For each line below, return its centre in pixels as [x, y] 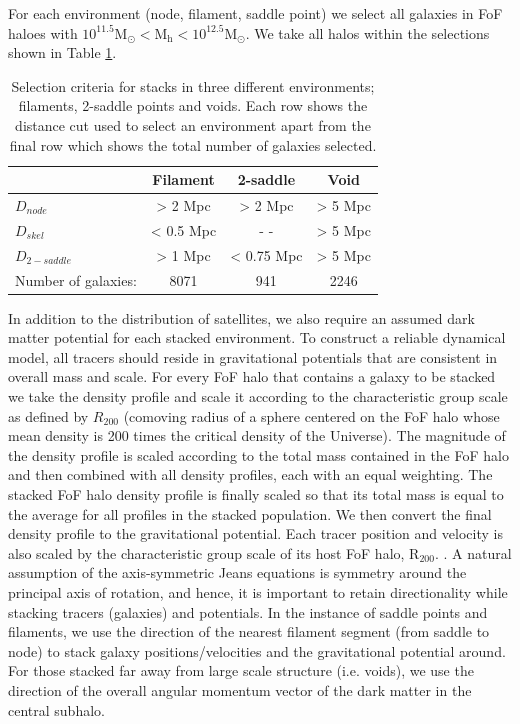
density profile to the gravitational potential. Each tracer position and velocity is [255, 533]
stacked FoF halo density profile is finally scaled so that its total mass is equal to [256, 493]
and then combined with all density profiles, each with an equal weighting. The [250, 474]
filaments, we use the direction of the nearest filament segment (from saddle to [249, 631]
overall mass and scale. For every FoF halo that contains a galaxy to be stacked [252, 376]
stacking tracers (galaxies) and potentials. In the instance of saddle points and [248, 611]
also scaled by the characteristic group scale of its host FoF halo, [206, 552]
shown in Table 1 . [62, 52]
